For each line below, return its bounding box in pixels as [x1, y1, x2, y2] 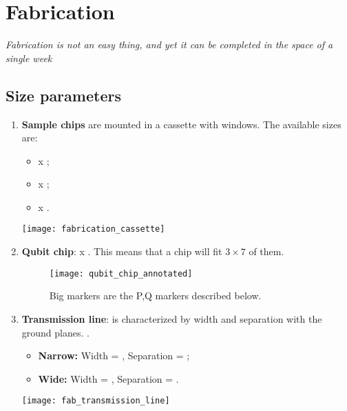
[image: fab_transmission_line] [21, 396, 170, 406]
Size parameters [6, 84, 121, 106]
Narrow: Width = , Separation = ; [38, 348, 190, 363]
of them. [249, 244, 284, 259]
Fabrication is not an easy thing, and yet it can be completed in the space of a [6, 37, 333, 52]
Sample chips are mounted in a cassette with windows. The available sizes [21, 117, 341, 131]
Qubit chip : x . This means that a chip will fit [21, 244, 222, 259]
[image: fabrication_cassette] [21, 224, 165, 234]
